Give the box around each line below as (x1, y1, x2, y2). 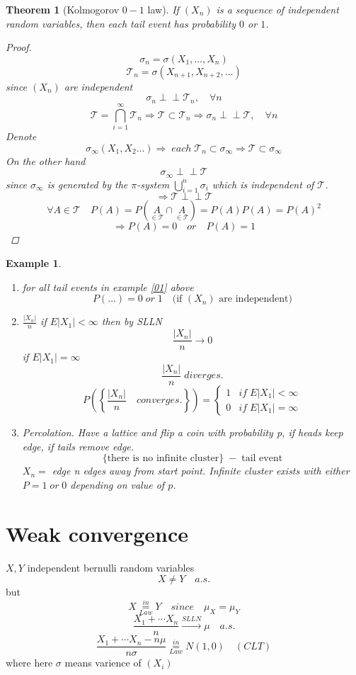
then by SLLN (101, 314, 163, 329)
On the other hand (6, 153, 86, 168)
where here (6, 655, 53, 670)
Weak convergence (6, 518, 189, 548)
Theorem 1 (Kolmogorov (6, 2, 120, 16)
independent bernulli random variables (27, 560, 195, 574)
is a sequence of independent (216, 2, 339, 16)
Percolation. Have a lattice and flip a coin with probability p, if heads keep (22, 425, 343, 440)
